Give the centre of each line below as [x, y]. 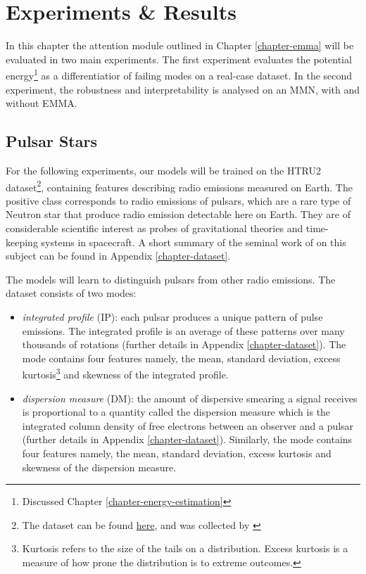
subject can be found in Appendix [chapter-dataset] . [118, 256]
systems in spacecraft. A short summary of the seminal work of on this [194, 242]
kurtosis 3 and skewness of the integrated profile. [125, 373]
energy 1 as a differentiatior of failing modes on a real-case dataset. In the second [179, 74]
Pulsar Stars [51, 141]
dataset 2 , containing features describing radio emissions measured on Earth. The [179, 186]
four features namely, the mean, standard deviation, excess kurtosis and [177, 453]
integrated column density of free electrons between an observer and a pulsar [188, 425]
